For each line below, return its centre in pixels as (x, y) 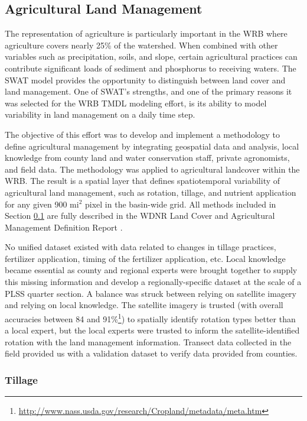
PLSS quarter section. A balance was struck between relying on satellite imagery (151, 293)
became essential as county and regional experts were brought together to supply (151, 270)
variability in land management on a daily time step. (100, 114)
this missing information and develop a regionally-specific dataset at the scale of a (153, 282)
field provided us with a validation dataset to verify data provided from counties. (151, 353)
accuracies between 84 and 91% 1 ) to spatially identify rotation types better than (150, 318)
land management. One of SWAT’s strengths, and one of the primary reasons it (148, 91)
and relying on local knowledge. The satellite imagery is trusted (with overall (144, 305)
